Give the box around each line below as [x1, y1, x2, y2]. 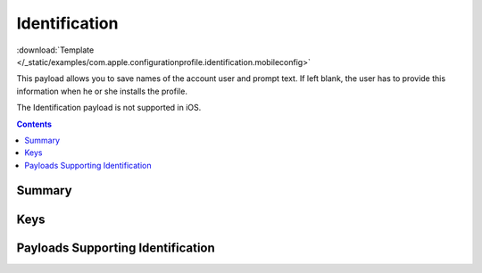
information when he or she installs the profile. [16, 86, 187, 96]
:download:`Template [16, 45, 95, 55]
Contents [16, 119, 53, 129]
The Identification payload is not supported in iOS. [16, 103, 202, 113]
